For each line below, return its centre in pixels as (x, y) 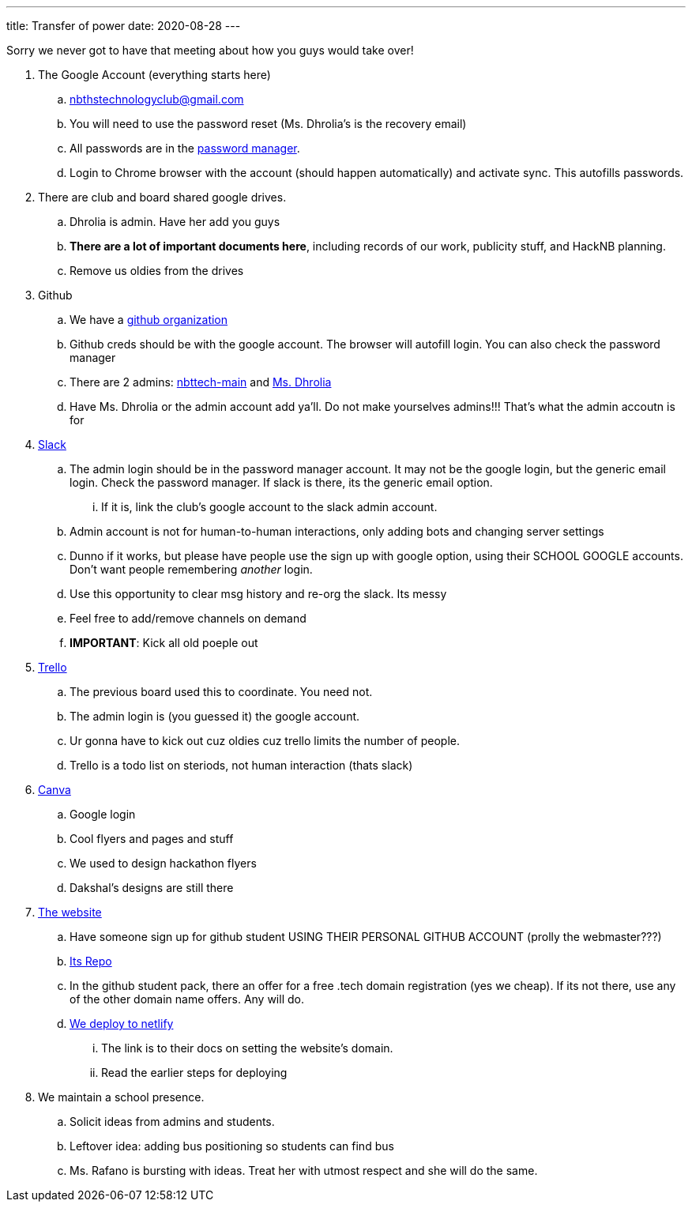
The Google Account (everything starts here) (154, 75)
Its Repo (91, 961)
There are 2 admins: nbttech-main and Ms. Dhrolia (201, 382)
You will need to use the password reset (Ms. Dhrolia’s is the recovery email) (268, 124)
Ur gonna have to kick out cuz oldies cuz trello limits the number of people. (265, 741)
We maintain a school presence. (121, 1097)
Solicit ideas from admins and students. (172, 1121)
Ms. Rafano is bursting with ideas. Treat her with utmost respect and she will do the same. (304, 1170)
